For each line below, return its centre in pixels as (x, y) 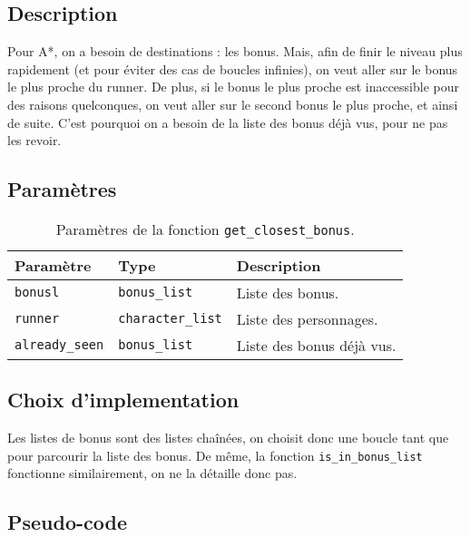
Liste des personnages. (307, 318)
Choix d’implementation (123, 400)
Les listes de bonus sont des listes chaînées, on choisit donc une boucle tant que (228, 438)
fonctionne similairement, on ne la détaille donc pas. (152, 473)
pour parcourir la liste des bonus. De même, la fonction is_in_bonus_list (215, 455)
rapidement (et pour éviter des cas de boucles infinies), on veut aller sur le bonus (233, 68)
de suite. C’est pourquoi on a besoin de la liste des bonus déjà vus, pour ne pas (228, 122)
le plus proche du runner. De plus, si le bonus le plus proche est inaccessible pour (234, 87)
